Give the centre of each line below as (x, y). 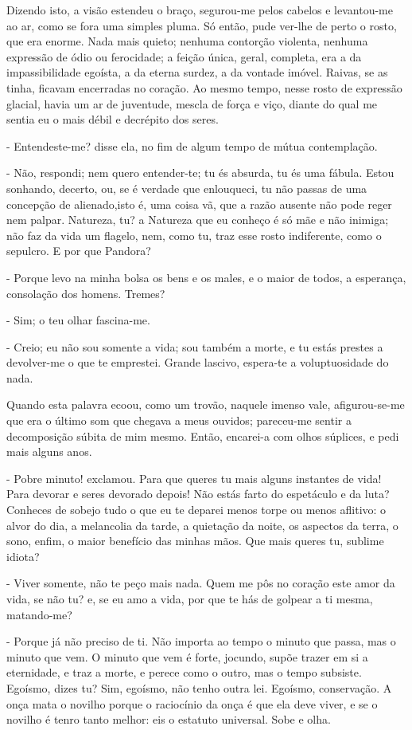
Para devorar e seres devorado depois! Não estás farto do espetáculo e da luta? (198, 494)
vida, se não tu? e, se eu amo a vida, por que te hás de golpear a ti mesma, (190, 599)
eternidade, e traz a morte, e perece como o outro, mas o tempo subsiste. (184, 672)
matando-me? (39, 614)
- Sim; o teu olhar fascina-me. (78, 320)
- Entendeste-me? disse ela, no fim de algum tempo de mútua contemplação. (192, 145)
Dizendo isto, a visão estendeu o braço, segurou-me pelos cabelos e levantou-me (200, 10)
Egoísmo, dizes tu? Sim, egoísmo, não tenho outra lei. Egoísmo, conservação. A (199, 687)
